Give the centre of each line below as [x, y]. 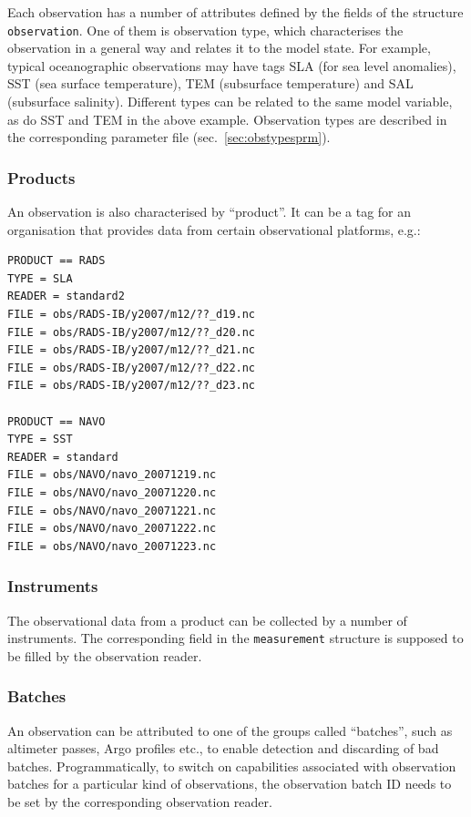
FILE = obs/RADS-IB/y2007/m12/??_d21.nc [132, 350]
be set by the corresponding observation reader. [140, 801]
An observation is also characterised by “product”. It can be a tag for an [210, 212]
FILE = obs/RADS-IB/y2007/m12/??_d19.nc [132, 314]
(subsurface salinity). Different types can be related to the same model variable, [230, 102]
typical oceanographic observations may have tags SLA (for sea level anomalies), [232, 65]
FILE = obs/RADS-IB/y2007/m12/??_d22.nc [132, 368]
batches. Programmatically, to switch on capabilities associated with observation [232, 766]
